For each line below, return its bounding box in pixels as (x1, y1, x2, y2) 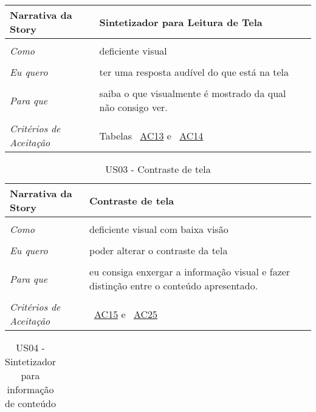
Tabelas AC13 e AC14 (99, 128, 204, 143)
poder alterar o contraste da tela (89, 243, 228, 257)
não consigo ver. (99, 100, 168, 114)
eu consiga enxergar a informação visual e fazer (89, 265, 290, 279)
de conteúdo (5, 396, 57, 410)
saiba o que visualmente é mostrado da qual (99, 86, 286, 100)
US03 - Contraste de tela (105, 162, 211, 176)
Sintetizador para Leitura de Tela (99, 15, 263, 29)
